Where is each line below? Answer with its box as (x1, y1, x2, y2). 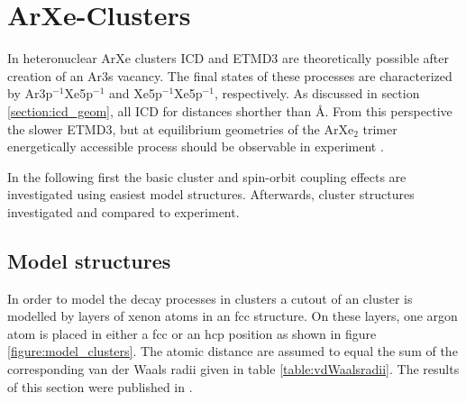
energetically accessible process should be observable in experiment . (7, 137, 384, 156)
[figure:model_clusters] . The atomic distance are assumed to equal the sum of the (7, 342, 458, 361)
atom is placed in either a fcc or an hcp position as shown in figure (7, 324, 377, 343)
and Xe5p (109, 84, 162, 103)
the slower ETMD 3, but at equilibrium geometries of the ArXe (7, 119, 354, 138)
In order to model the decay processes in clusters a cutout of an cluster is (7, 288, 413, 307)
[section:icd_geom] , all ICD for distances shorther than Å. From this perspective (7, 101, 452, 120)
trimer (362, 119, 397, 138)
